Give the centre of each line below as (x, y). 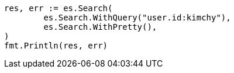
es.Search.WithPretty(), (100, 27)
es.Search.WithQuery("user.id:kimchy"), (137, 18)
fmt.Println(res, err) (56, 46)
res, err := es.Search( (58, 8)
